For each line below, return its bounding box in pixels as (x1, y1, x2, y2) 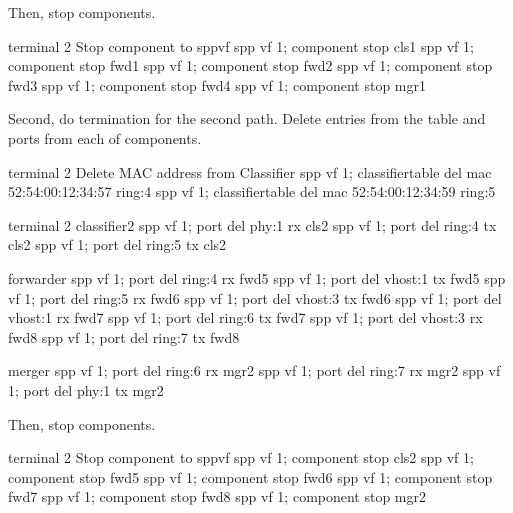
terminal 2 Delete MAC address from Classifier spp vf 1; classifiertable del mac (8, 161, 492, 182)
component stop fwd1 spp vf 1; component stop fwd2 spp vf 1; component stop (8, 55, 493, 76)
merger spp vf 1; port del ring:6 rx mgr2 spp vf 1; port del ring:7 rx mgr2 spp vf (8, 360, 501, 381)
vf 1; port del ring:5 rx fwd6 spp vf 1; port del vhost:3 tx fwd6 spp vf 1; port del (8, 287, 502, 308)
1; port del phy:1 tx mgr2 (8, 379, 164, 400)
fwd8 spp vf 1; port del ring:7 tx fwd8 (8, 326, 240, 347)
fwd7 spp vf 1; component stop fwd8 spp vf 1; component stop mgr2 (8, 486, 427, 507)
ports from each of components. (8, 127, 202, 148)
